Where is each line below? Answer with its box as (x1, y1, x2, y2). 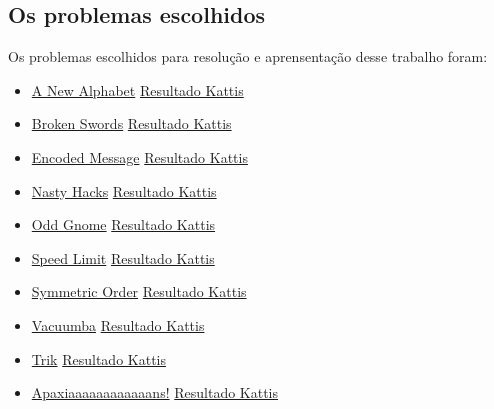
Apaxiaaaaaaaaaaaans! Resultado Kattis (31, 382, 279, 403)
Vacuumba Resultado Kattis (31, 314, 205, 335)
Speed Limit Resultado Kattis (31, 247, 215, 268)
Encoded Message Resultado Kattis (31, 146, 248, 167)
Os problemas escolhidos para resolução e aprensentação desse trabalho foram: (8, 46, 488, 67)
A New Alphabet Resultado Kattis (31, 79, 244, 100)
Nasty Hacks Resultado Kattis (31, 180, 217, 201)
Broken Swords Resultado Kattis (31, 113, 232, 134)
